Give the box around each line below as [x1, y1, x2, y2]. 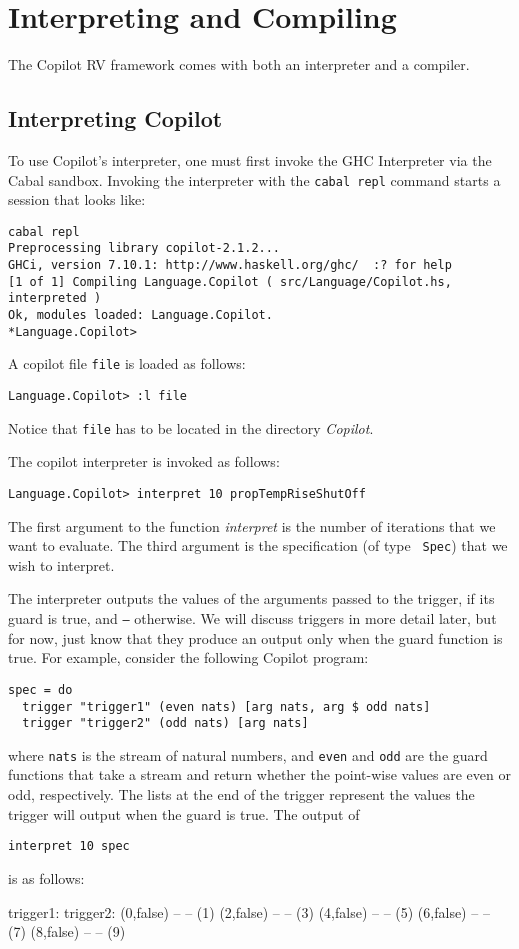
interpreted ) [8, 291, 102, 306]
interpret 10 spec [8, 839, 130, 854]
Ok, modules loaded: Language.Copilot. [8, 308, 273, 323]
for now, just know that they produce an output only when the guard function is [8, 627, 503, 648]
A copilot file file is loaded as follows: [8, 353, 246, 374]
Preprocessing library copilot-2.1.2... [8, 241, 281, 256]
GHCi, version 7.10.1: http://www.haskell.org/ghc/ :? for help [8, 258, 452, 273]
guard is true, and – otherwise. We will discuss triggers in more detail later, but [8, 608, 497, 629]
